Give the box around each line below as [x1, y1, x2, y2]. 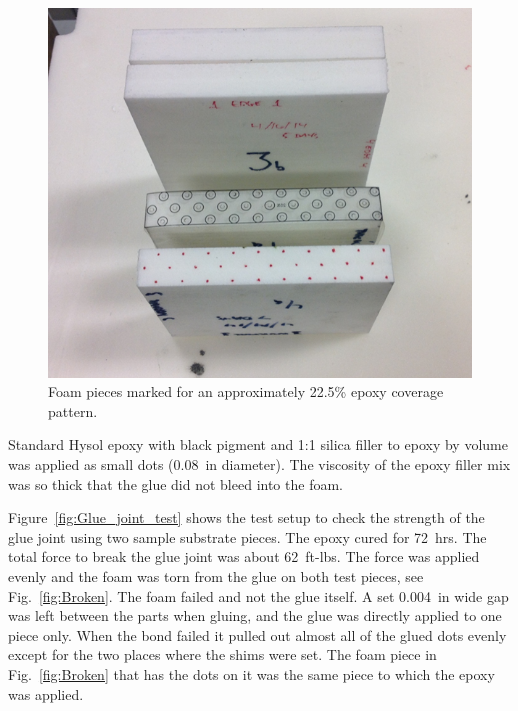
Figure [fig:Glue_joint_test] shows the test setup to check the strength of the [8, 507, 485, 528]
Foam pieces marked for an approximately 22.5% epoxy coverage [48, 381, 444, 402]
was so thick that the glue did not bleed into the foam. [8, 473, 343, 494]
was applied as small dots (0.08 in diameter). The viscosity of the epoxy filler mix [8, 454, 511, 475]
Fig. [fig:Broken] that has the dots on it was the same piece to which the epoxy [8, 663, 495, 684]
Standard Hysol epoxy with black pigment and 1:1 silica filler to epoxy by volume [8, 434, 508, 455]
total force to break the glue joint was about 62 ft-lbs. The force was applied [8, 546, 480, 567]
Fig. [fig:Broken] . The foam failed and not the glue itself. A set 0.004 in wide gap [8, 585, 509, 606]
